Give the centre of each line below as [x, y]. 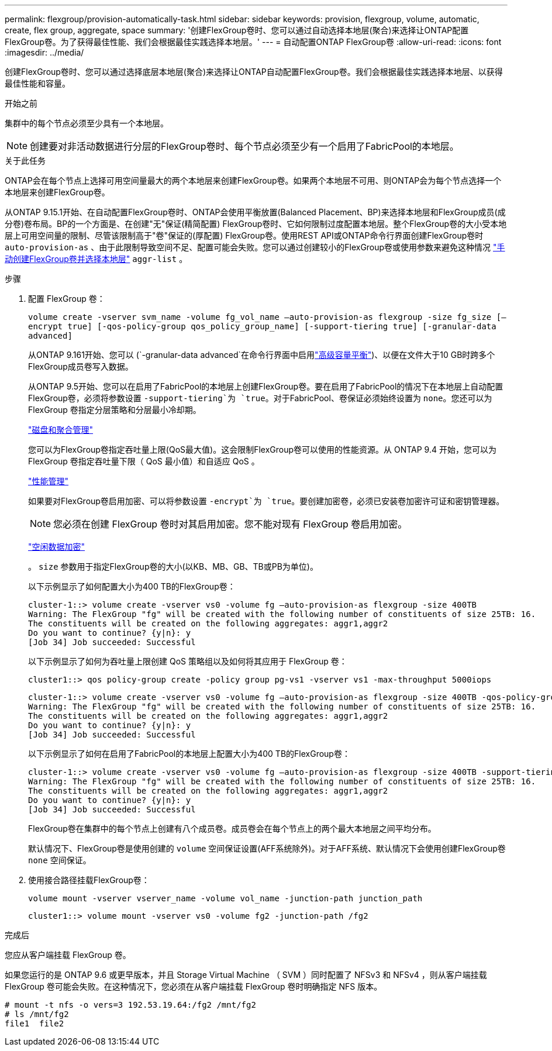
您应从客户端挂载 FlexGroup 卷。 [68, 955]
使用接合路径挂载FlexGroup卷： [89, 880]
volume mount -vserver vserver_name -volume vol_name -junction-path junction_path [225, 898]
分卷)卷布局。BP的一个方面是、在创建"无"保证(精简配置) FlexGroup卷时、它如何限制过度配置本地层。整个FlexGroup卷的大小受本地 [256, 224]
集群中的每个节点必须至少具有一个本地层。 [87, 123]
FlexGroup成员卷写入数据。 [81, 366]
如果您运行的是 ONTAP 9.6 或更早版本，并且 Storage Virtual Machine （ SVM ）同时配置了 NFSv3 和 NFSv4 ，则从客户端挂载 [246, 975]
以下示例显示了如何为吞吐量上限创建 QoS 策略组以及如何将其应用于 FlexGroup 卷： [188, 661]
